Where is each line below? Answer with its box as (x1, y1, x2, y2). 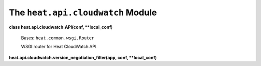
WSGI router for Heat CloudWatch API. (21, 44, 98, 50)
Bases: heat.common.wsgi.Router (21, 35, 94, 41)
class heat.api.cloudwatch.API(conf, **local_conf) (9, 24, 113, 30)
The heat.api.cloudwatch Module (9, 7, 157, 18)
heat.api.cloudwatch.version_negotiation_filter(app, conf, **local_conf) (9, 55, 157, 60)
